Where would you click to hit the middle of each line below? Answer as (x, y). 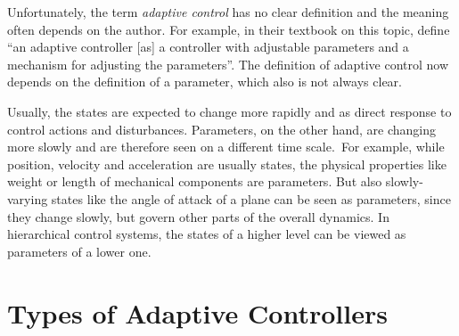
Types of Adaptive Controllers (197, 312)
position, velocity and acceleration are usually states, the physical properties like (227, 164)
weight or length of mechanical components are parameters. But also (195, 181)
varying (28, 198)
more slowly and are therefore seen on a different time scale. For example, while (226, 147)
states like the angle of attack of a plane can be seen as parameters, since (251, 198)
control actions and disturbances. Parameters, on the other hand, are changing (222, 129)
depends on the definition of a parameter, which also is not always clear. (205, 82)
